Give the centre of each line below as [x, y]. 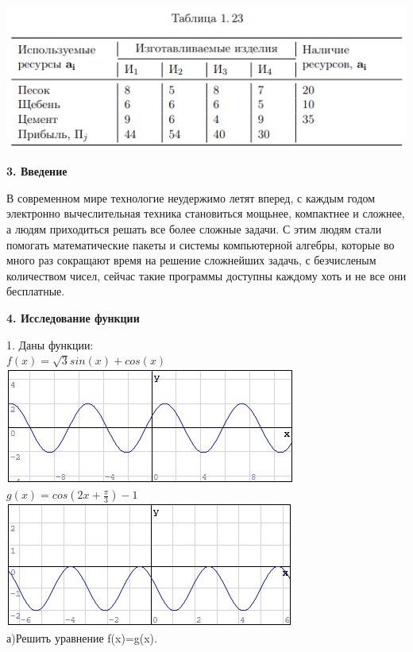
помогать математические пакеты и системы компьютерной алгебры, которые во [201, 244]
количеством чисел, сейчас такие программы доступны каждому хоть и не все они [206, 275]
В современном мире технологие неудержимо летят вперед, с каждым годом [191, 197]
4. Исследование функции [73, 317]
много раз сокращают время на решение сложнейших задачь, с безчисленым [191, 260]
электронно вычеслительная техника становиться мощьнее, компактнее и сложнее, [206, 213]
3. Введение [37, 171]
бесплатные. [36, 291]
